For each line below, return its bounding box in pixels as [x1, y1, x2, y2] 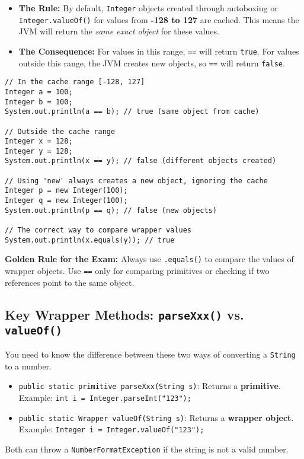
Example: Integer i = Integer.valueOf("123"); [18, 423, 204, 435]
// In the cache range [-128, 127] [5, 78, 145, 87]
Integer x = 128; [5, 137, 73, 146]
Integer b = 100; [5, 97, 73, 106]
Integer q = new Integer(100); [5, 196, 128, 205]
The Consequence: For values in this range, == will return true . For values [18, 44, 299, 57]
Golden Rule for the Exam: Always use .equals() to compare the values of [5, 253, 294, 265]
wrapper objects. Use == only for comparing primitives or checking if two [5, 264, 270, 277]
